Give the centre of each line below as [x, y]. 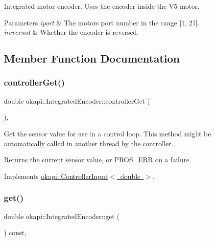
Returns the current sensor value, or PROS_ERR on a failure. [98, 160]
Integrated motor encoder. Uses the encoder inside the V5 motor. [102, 6]
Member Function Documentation [92, 58]
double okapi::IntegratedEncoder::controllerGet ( [77, 100]
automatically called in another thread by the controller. [89, 143]
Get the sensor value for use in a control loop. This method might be [107, 133]
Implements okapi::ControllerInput [56, 176]
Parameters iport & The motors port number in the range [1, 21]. [102, 22]
